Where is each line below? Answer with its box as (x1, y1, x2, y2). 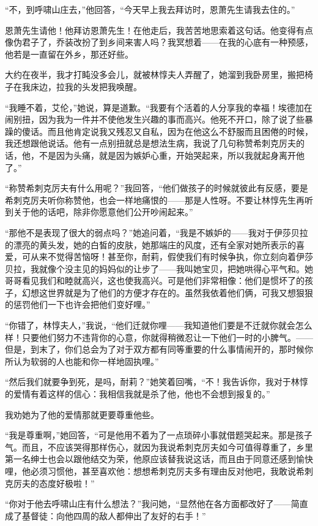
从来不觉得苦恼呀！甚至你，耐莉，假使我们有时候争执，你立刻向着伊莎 (30, 250, 313, 263)
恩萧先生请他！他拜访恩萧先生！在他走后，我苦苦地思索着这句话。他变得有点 (5, 23, 313, 36)
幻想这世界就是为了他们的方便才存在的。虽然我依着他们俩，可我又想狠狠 (21, 286, 313, 299)
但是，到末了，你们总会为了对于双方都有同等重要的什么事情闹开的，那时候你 (5, 343, 313, 356)
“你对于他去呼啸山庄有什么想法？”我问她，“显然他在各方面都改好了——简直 (5, 497, 308, 510)
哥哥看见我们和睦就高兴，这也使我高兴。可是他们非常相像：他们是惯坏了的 (5, 274, 305, 287)
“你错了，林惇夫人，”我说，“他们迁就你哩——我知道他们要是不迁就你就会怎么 (5, 319, 312, 332)
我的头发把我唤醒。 (64, 80, 142, 93)
